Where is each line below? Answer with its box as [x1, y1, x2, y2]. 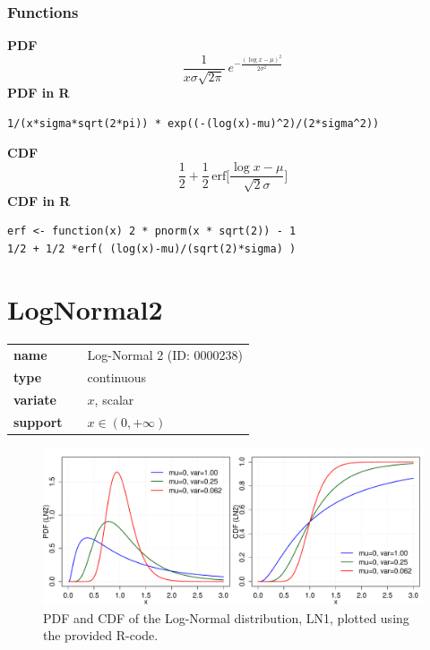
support [13, 412, 63, 431]
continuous [87, 368, 147, 386]
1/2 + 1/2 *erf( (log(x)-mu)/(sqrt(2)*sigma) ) [7, 242, 297, 255]
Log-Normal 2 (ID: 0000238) [87, 346, 244, 364]
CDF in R [7, 191, 71, 210]
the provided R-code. [43, 626, 159, 645]
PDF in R [7, 83, 70, 102]
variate [13, 389, 56, 408]
